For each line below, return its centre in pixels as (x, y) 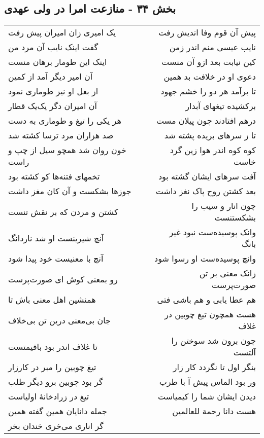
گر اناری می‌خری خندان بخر (56, 426)
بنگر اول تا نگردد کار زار (214, 367)
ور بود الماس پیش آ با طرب (207, 382)
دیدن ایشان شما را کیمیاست (207, 396)
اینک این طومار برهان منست (58, 62)
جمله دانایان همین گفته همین (58, 411)
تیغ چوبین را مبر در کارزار (52, 367)
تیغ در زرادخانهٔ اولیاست (49, 396)
